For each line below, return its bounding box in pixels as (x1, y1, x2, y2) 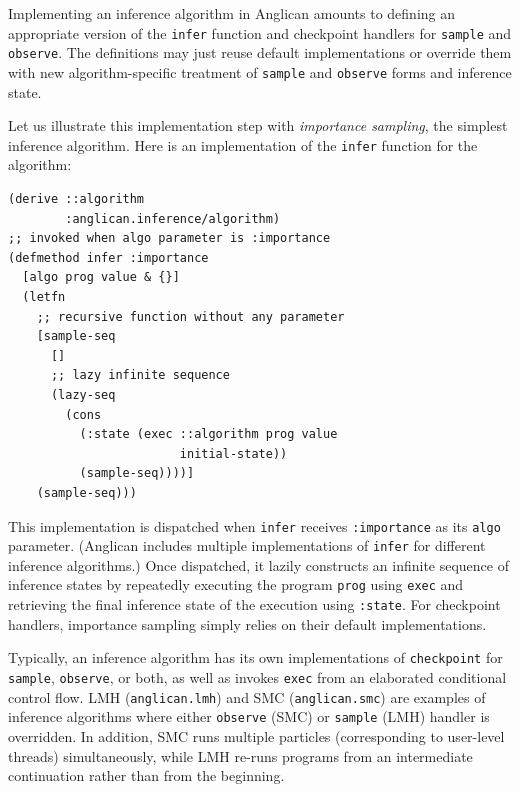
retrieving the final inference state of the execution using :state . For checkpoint (8, 594, 501, 615)
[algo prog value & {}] (22, 270, 180, 285)
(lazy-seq (50, 387, 116, 402)
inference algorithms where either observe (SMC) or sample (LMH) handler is (8, 706, 490, 727)
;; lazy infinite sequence (50, 368, 230, 383)
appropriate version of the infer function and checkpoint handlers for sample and (8, 22, 512, 43)
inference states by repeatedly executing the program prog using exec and (8, 574, 464, 595)
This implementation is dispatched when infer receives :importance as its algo (8, 515, 501, 536)
